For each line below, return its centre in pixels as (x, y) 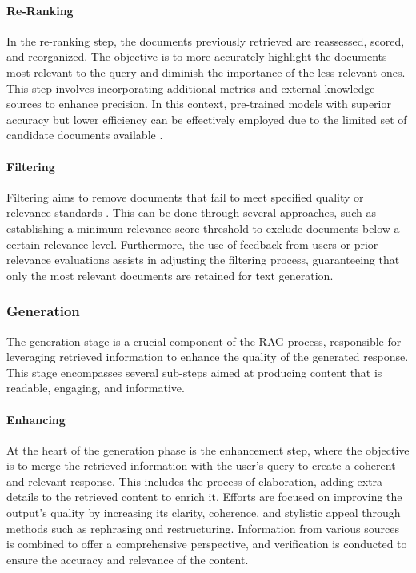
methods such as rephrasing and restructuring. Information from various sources (203, 528)
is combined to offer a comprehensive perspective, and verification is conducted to (207, 544)
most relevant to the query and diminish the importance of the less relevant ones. (206, 72)
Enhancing (36, 419)
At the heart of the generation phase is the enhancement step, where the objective (208, 449)
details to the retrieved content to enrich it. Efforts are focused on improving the (204, 497)
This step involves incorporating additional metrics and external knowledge (191, 88)
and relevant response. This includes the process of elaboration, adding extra (195, 481)
